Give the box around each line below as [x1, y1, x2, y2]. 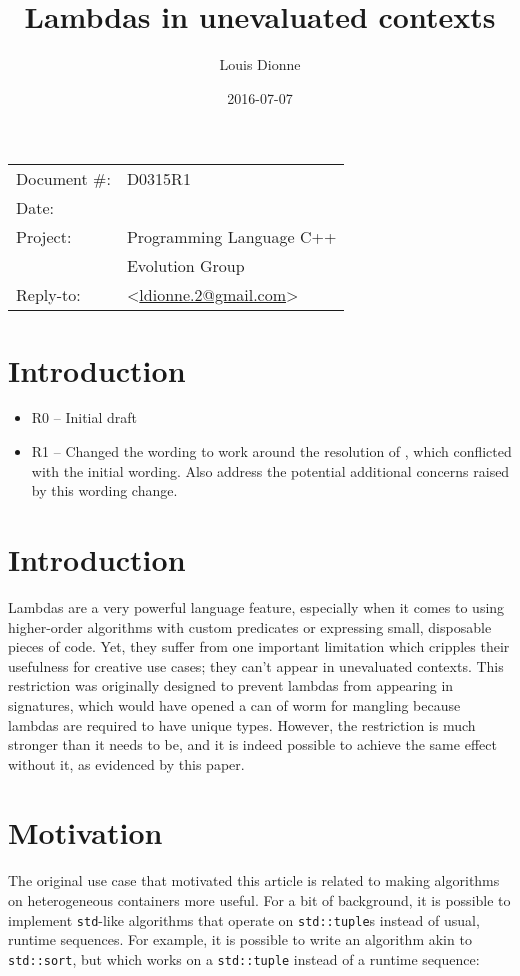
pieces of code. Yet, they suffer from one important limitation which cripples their [8, 636, 510, 657]
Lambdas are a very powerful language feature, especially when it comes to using [8, 596, 505, 617]
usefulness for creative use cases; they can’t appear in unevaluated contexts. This [8, 655, 504, 676]
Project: [16, 225, 72, 249]
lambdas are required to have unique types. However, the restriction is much [8, 714, 476, 735]
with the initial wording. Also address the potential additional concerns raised [31, 460, 510, 481]
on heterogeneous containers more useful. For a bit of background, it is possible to [8, 890, 511, 910]
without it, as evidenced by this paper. [8, 753, 245, 774]
